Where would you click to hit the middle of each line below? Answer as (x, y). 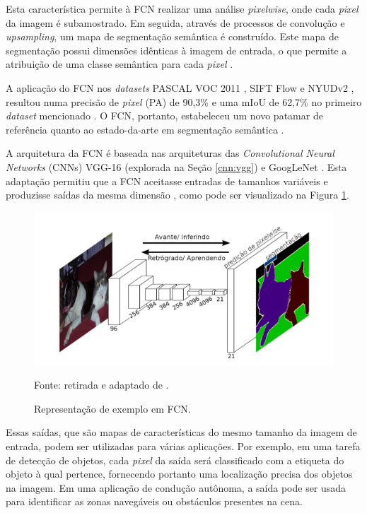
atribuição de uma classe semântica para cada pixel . (120, 64)
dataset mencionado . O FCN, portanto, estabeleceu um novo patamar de (164, 116)
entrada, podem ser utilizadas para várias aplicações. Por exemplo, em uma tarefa (183, 446)
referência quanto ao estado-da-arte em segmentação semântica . (145, 129)
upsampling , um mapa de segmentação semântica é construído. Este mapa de (172, 36)
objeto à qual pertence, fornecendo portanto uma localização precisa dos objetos (179, 474)
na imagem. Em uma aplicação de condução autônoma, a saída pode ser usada (176, 487)
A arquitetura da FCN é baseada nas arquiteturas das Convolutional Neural (170, 153)
